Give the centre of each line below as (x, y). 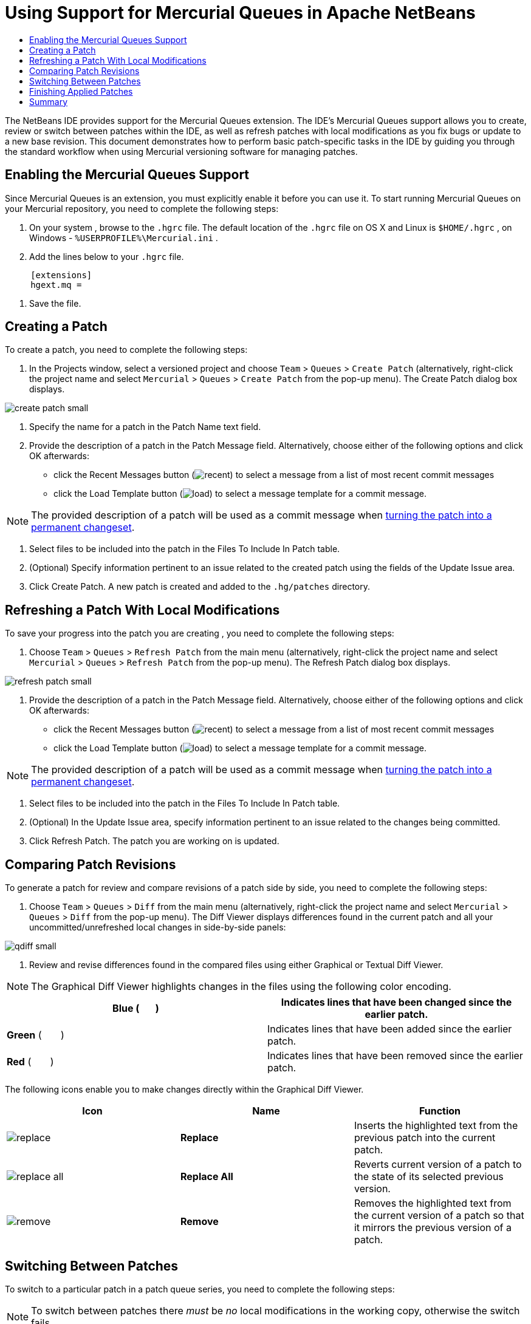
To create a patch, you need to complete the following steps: (126, 350)
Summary (49, 101)
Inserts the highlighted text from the (436, 1126)
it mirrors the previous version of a (433, 1228)
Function (440, 1111)
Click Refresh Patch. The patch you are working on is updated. (154, 841)
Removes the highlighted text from (433, 1203)
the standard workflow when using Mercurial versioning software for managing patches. (181, 151)
